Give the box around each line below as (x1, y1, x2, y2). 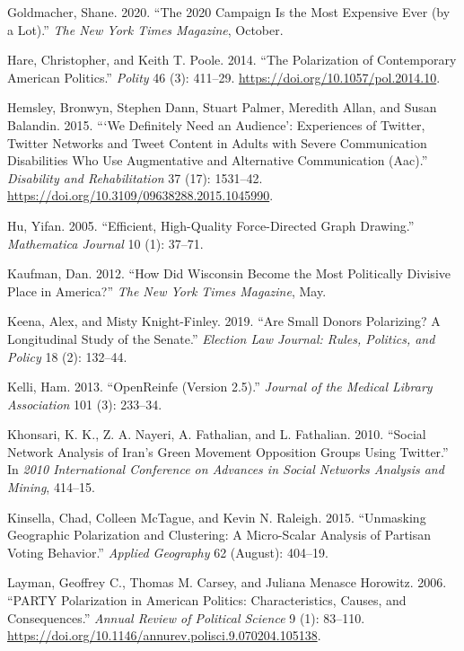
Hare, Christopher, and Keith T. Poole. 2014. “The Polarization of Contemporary (7, 50, 457, 69)
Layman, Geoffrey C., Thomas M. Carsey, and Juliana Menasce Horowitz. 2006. (7, 573, 447, 592)
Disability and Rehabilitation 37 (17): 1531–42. (7, 168, 263, 187)
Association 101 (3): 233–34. (7, 394, 162, 413)
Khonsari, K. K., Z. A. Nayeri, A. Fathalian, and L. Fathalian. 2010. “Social (7, 425, 426, 444)
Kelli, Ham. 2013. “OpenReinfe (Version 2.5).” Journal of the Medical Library (7, 377, 433, 396)
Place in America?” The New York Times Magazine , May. (7, 281, 327, 300)
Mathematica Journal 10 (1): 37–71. (7, 233, 204, 252)
